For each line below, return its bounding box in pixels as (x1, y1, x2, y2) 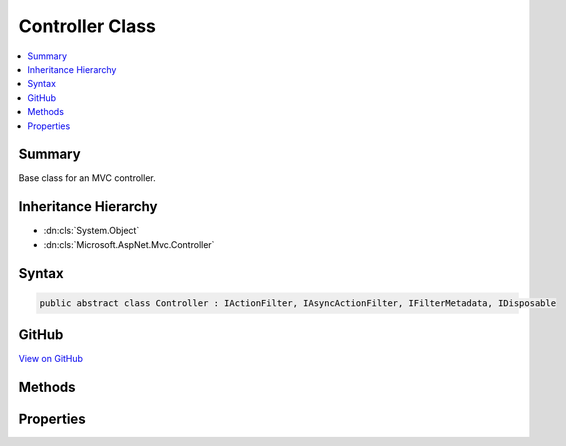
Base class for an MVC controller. (18, 172, 156, 184)
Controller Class (18, 15, 157, 37)
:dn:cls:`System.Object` (43, 225, 140, 237)
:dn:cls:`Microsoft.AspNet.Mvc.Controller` (43, 238, 215, 250)
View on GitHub (18, 353, 84, 365)
